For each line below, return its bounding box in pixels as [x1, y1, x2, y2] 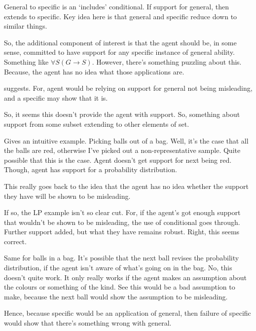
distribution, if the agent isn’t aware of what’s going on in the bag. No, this [4, 262, 232, 273]
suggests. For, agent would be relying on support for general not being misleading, [4, 83, 253, 93]
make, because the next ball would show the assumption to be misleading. [4, 291, 228, 301]
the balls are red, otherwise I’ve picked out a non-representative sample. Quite [4, 145, 241, 155]
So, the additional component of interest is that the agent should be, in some [4, 37, 237, 47]
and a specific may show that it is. [4, 92, 108, 103]
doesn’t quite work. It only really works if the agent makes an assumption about [4, 272, 247, 282]
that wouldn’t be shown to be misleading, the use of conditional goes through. [4, 217, 240, 227]
